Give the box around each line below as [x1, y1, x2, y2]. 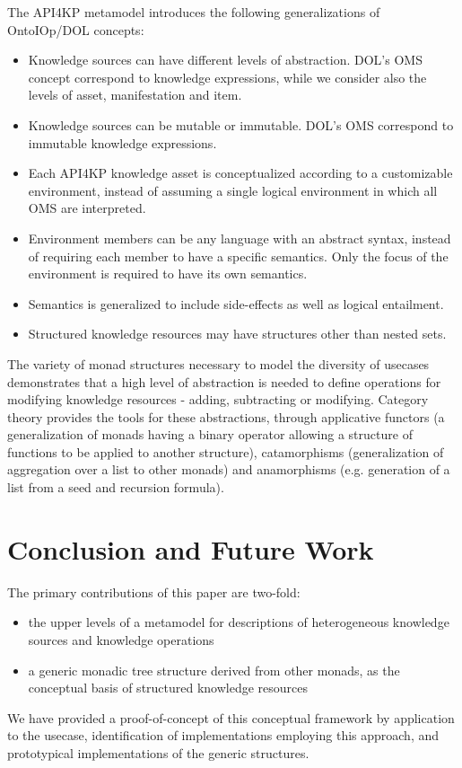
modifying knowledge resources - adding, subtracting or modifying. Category [7, 390, 429, 409]
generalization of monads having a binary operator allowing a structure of [7, 425, 413, 444]
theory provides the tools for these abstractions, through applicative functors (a [7, 407, 445, 426]
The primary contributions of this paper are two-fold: [7, 582, 301, 601]
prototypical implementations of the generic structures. [7, 743, 309, 762]
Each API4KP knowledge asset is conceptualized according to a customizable [28, 163, 453, 182]
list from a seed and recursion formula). [7, 478, 224, 497]
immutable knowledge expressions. [28, 133, 217, 152]
